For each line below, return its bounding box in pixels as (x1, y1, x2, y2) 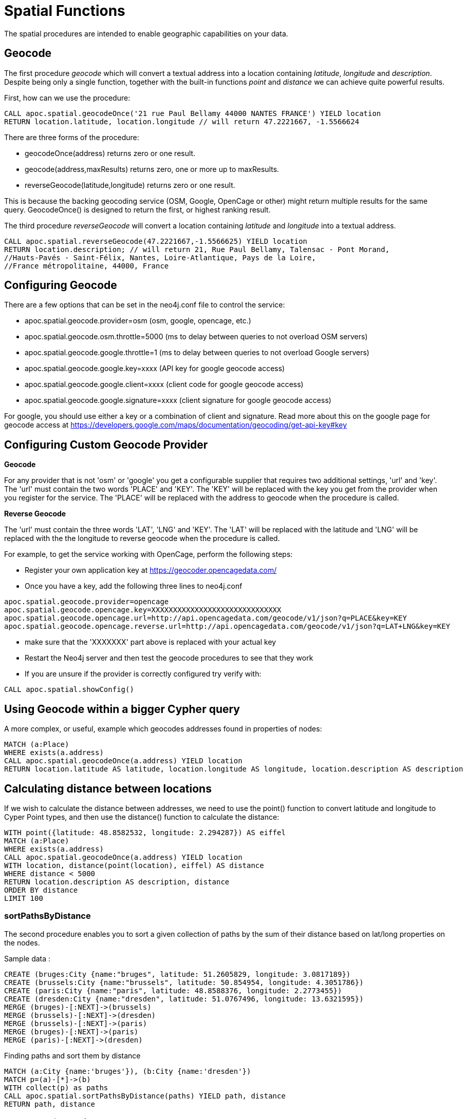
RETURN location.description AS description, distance (4, 877, 230, 886)
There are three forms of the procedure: (4, 132, 139, 142)
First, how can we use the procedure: (4, 93, 130, 102)
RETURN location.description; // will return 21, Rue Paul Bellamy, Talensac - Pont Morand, (4, 245, 390, 254)
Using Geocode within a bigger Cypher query (4, 702, 240, 716)
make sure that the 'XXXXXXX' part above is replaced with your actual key (25, 638, 276, 647)
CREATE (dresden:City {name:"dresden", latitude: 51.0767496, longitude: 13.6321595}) (4, 994, 364, 1003)
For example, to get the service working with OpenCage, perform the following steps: (4, 550, 293, 559)
